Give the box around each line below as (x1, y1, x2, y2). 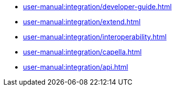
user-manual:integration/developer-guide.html (23, 2, 172, 11)
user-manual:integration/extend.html (23, 18, 141, 26)
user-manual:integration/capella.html (23, 48, 142, 56)
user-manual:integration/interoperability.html (23, 33, 167, 41)
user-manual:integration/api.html (23, 63, 128, 71)
